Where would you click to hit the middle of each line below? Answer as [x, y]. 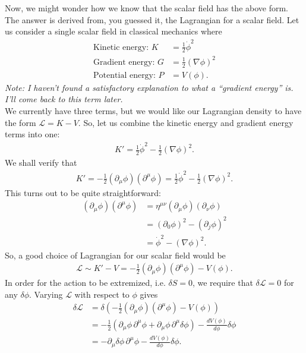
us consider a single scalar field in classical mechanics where [113, 31]
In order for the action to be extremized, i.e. [85, 283]
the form [20, 122]
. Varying [46, 294]
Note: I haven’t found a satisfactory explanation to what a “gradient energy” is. [149, 87]
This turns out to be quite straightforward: [83, 192]
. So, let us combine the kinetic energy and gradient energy [186, 122]
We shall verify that [41, 163]
